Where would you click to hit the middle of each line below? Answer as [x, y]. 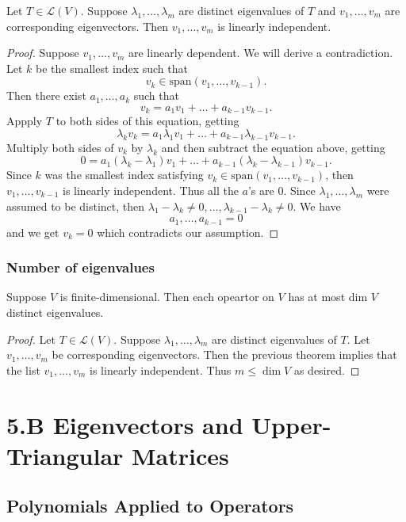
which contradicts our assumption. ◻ [188, 232]
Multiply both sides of [60, 147]
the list [23, 370]
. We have [317, 206]
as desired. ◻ [327, 370]
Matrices [180, 455]
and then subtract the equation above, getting [273, 147]
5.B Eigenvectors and [125, 424]
